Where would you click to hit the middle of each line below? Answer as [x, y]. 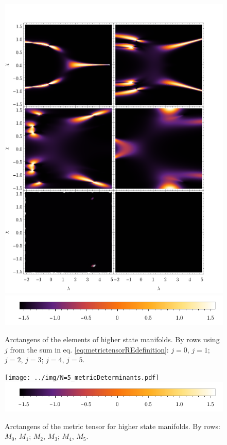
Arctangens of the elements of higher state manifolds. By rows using [112, 339]
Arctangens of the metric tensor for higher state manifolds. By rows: [112, 426]
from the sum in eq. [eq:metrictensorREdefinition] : [89, 349]
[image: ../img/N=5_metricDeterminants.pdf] [82, 377]
